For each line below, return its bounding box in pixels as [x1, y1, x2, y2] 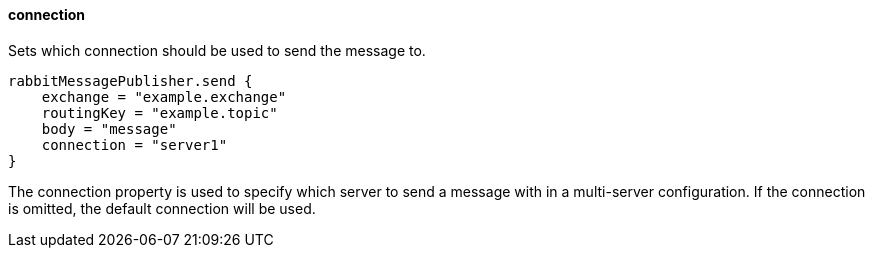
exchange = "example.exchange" [41, 88, 287, 105]
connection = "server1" [41, 136, 228, 153]
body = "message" [41, 120, 177, 137]
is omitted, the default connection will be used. [8, 199, 316, 217]
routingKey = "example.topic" [41, 104, 278, 121]
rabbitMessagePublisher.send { [8, 72, 253, 89]
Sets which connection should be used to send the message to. [8, 41, 426, 59]
